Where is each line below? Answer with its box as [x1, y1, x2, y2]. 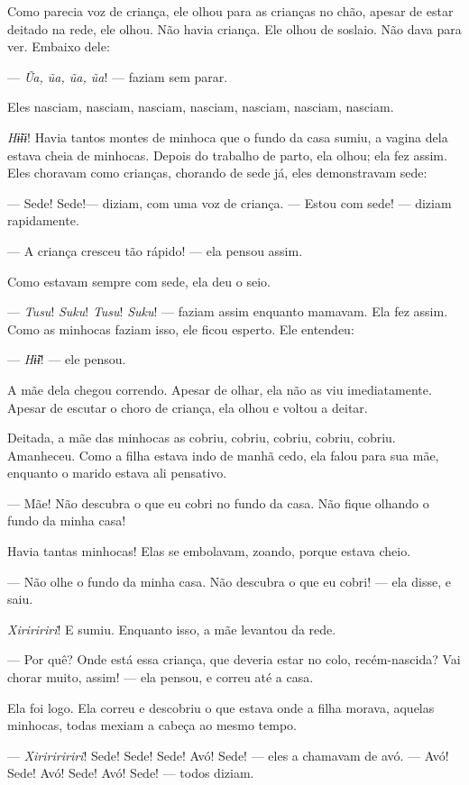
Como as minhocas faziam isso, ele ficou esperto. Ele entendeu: [7, 319, 354, 338]
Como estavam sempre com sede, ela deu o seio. [7, 271, 271, 290]
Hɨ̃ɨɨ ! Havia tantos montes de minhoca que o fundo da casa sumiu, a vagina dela [7, 127, 448, 146]
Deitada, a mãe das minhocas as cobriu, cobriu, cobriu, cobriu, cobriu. [7, 428, 396, 447]
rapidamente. [7, 211, 79, 230]
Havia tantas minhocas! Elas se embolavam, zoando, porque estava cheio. [7, 542, 411, 561]
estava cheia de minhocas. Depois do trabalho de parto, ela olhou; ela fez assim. [7, 145, 447, 164]
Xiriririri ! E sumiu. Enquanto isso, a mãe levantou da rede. [7, 619, 336, 638]
